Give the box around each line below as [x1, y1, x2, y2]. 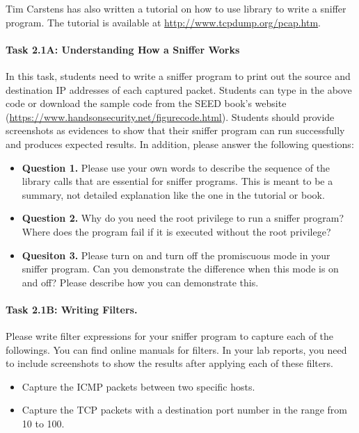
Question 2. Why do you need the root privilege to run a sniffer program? [22, 211, 344, 225]
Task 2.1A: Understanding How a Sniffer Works [6, 42, 240, 56]
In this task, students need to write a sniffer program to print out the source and [6, 68, 351, 83]
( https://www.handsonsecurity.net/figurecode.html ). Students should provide [6, 109, 335, 124]
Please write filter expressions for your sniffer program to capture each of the [6, 329, 334, 343]
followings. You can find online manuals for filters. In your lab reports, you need [6, 342, 347, 357]
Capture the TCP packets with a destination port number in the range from [22, 402, 348, 417]
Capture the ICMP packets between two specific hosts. [22, 379, 255, 393]
